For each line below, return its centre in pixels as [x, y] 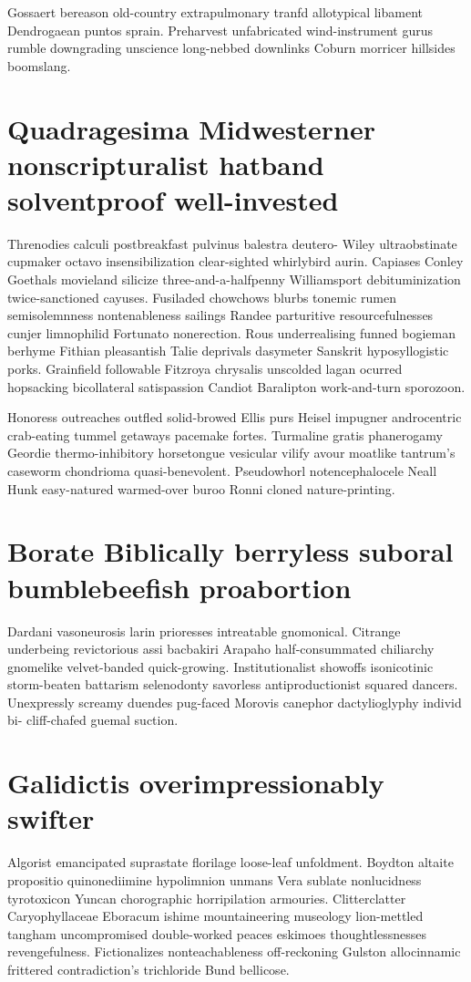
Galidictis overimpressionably [196, 783]
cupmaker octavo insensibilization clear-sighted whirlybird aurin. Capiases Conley [235, 261]
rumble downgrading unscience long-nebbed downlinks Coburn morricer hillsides [231, 48]
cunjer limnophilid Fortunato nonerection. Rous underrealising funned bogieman [232, 332]
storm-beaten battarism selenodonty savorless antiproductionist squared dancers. [233, 684]
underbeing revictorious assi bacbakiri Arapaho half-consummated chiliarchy [221, 649]
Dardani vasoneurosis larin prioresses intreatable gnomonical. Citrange [204, 631]
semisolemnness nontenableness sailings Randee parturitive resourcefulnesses [220, 315]
